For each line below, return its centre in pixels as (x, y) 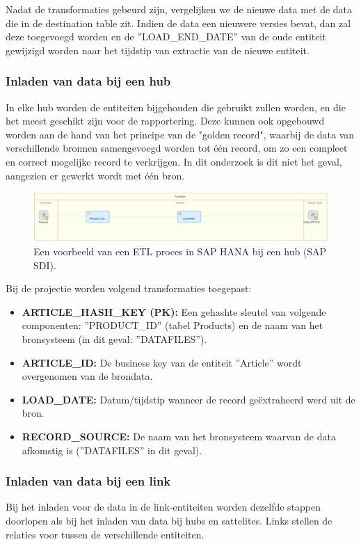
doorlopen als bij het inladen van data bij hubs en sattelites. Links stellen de (169, 520)
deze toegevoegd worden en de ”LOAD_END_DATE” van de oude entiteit (166, 37)
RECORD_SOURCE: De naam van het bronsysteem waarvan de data (179, 436)
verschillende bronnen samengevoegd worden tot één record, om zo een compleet (177, 148)
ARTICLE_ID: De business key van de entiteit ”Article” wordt (162, 362)
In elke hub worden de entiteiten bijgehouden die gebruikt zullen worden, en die (176, 107)
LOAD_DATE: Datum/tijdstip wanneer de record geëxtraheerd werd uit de (188, 399)
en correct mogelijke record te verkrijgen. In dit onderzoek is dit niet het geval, (174, 161)
